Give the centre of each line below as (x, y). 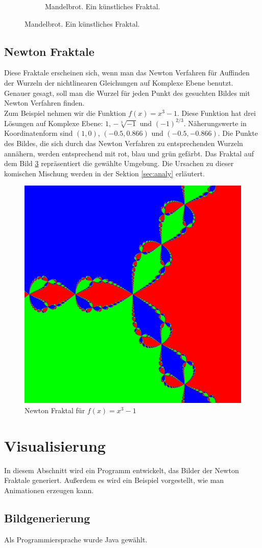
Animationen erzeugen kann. (49, 490)
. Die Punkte (238, 133)
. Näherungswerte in (215, 123)
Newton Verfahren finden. (44, 103)
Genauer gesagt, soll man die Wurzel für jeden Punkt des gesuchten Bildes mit (127, 93)
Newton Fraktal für (55, 410)
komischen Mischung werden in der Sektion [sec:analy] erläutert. (104, 173)
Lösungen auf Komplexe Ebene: (54, 123)
